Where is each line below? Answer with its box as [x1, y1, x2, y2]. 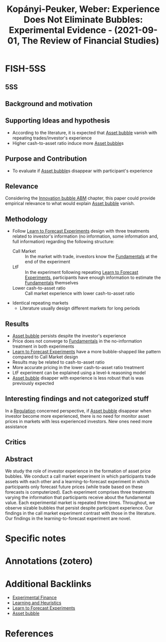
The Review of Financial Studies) [21, 35, 160, 47]
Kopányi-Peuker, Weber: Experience [6, 3, 160, 15]
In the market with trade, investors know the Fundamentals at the [24, 254, 158, 259]
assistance [5, 423, 27, 430]
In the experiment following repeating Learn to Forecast [24, 269, 139, 275]
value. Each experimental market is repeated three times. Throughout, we [5, 500, 155, 506]
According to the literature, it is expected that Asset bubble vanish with [12, 129, 158, 135]
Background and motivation [5, 99, 93, 108]
